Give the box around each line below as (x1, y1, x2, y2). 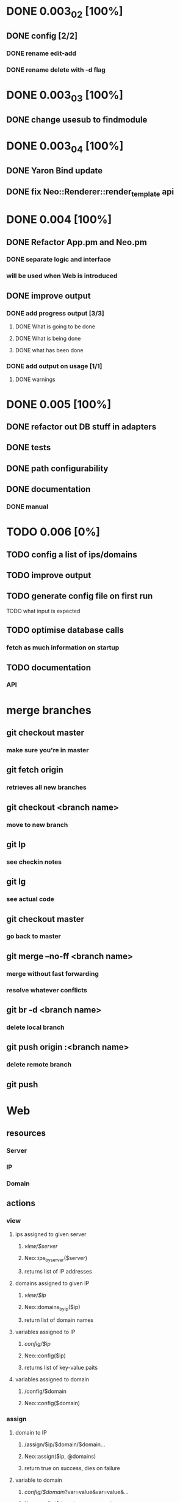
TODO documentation (6, 662, 92, 673)
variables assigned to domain (15, 1376, 90, 1383)
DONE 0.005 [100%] (6, 397, 112, 411)
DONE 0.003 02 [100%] (6, 4, 123, 20)
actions (6, 1198, 35, 1209)
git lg (6, 877, 26, 887)
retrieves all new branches (6, 783, 87, 791)
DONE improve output (6, 290, 92, 301)
